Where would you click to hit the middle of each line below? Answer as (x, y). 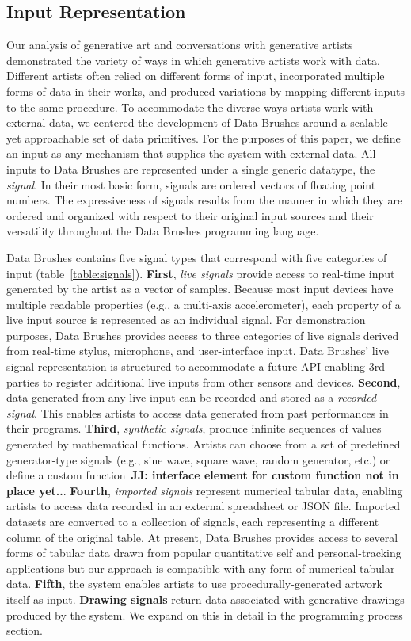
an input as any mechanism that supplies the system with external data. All (191, 153)
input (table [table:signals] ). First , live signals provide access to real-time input (201, 273)
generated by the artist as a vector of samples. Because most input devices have (200, 289)
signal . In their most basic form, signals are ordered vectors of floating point (191, 184)
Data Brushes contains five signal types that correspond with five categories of (197, 257)
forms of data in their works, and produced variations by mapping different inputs (206, 91)
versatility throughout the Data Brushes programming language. (163, 231)
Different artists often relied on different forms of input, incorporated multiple (196, 76)
